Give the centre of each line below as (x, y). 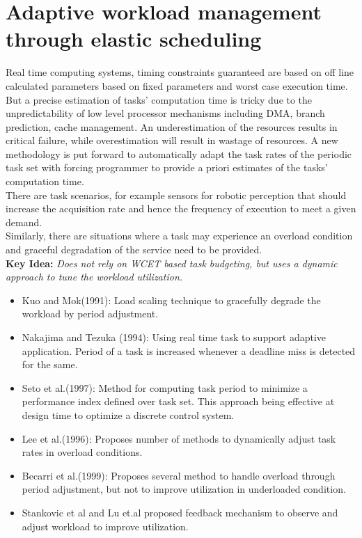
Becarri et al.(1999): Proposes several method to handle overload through (179, 475)
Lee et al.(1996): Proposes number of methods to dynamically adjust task (179, 438)
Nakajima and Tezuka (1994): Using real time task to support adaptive (174, 337)
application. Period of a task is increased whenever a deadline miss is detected (189, 350)
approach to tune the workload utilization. (94, 277)
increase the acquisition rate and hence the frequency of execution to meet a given (181, 208)
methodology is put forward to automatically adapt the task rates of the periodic (179, 153)
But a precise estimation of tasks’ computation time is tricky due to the (159, 99)
